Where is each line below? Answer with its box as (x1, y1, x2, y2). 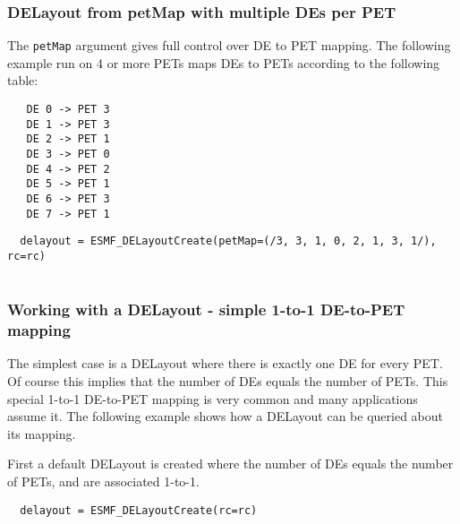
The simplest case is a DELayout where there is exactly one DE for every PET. (7, 354, 443, 373)
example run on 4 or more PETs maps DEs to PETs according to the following (7, 53, 440, 72)
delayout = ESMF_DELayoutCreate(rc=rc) (20, 503, 258, 517)
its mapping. (7, 424, 76, 442)
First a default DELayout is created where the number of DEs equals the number (7, 454, 454, 473)
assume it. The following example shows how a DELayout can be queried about (7, 407, 444, 425)
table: (7, 71, 38, 90)
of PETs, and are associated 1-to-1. (7, 471, 200, 490)
